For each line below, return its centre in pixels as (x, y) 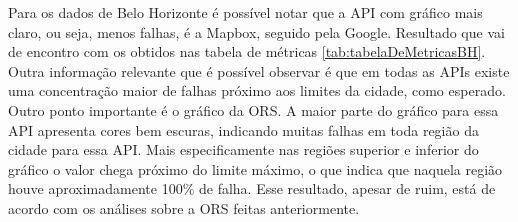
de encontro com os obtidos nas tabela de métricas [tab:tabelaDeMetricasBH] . (247, 51)
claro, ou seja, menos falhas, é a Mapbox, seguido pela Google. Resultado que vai (256, 31)
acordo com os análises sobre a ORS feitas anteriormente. (184, 207)
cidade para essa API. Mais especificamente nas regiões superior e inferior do (243, 149)
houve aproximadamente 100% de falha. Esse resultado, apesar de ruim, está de (252, 188)
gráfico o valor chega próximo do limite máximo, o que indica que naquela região (255, 168)
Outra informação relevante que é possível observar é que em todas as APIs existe (259, 70)
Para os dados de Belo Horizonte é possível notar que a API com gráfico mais (245, 12)
